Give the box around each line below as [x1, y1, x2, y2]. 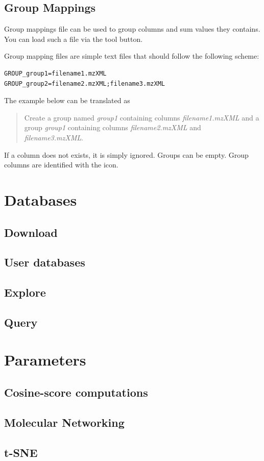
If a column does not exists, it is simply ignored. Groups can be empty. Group [4, 149, 249, 160]
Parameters [4, 349, 86, 370]
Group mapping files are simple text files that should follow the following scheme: [4, 51, 259, 61]
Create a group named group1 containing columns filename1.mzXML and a [24, 112, 259, 123]
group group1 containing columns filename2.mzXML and [24, 122, 201, 133]
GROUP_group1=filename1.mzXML [4, 69, 107, 77]
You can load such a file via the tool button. [4, 33, 143, 44]
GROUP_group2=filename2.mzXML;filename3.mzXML [4, 80, 165, 87]
